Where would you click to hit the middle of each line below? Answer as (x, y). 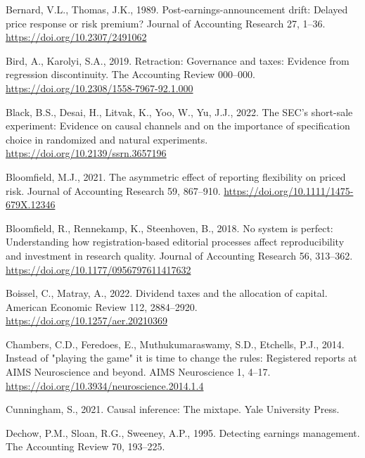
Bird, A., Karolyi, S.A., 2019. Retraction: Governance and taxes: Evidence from (178, 60)
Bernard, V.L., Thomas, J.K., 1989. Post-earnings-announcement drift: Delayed (177, 9)
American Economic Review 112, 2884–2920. (102, 306)
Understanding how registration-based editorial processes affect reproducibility (175, 242)
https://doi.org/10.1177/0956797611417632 (98, 269)
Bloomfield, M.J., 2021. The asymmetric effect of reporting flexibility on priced (176, 176)
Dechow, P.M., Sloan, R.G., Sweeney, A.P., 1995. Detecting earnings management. (183, 432)
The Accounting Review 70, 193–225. (85, 446)
